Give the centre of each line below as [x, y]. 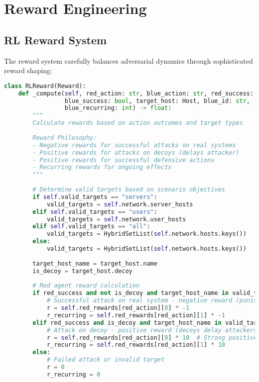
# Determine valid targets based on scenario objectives [129, 190]
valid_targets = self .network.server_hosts [120, 204]
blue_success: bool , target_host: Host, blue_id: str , [157, 101]
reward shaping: [28, 70]
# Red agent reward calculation [86, 286]
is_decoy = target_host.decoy [82, 271]
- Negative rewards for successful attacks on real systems [134, 145]
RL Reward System [56, 40]
